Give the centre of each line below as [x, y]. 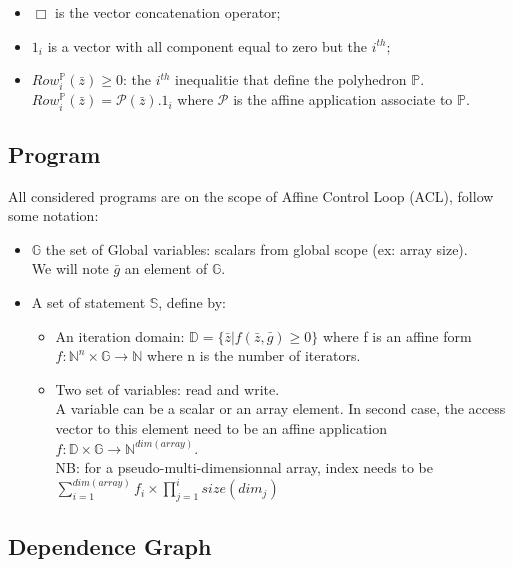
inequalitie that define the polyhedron [291, 79]
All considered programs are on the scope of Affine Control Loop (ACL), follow [251, 195]
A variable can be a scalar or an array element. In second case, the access [280, 408]
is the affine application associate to [343, 99]
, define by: [192, 302]
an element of [166, 268]
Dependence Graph [110, 545]
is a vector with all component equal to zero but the [207, 45]
